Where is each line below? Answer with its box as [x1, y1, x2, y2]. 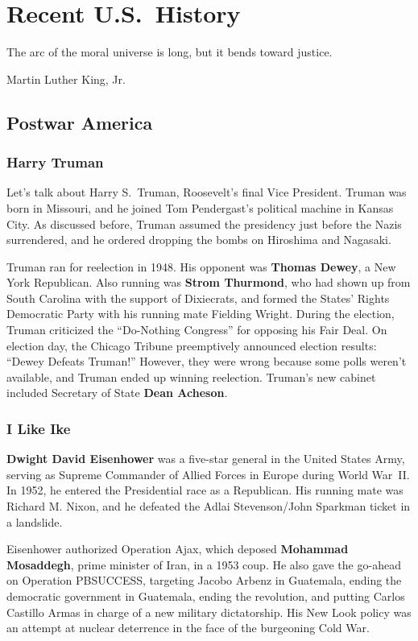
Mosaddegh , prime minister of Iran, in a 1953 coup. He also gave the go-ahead [6, 556, 401, 573]
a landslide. [6, 513, 63, 530]
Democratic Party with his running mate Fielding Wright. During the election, [6, 305, 395, 322]
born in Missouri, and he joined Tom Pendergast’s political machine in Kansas [6, 199, 394, 216]
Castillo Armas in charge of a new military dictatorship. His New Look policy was [6, 603, 412, 620]
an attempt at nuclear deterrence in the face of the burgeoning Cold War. [6, 619, 370, 636]
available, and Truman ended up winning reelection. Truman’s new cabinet [6, 368, 376, 385]
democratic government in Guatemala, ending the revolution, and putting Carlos [6, 588, 405, 604]
